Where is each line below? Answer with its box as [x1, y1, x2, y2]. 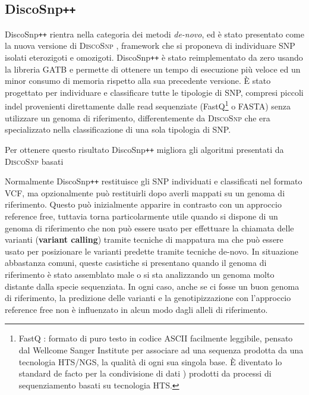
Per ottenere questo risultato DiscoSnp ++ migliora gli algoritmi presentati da [5, 143, 284, 155]
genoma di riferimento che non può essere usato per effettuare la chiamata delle [5, 221, 294, 234]
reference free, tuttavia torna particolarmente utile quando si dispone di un [5, 210, 278, 222]
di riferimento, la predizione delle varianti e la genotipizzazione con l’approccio [5, 291, 291, 304]
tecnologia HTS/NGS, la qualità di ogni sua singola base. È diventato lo [18, 355, 282, 368]
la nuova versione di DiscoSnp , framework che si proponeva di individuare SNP [5, 39, 295, 52]
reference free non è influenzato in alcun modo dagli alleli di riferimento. [5, 303, 268, 315]
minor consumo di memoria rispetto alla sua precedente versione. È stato [5, 74, 271, 87]
